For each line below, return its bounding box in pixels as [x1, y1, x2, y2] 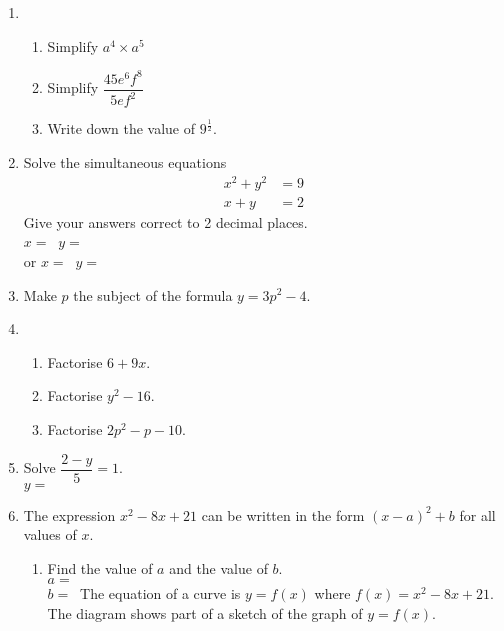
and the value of [169, 557, 268, 578]
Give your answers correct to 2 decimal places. [23, 211, 308, 232]
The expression [23, 504, 116, 525]
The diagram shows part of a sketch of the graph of [47, 602, 363, 623]
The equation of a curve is [80, 583, 241, 604]
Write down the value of [47, 118, 196, 139]
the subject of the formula [73, 284, 233, 305]
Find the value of [47, 557, 153, 578]
